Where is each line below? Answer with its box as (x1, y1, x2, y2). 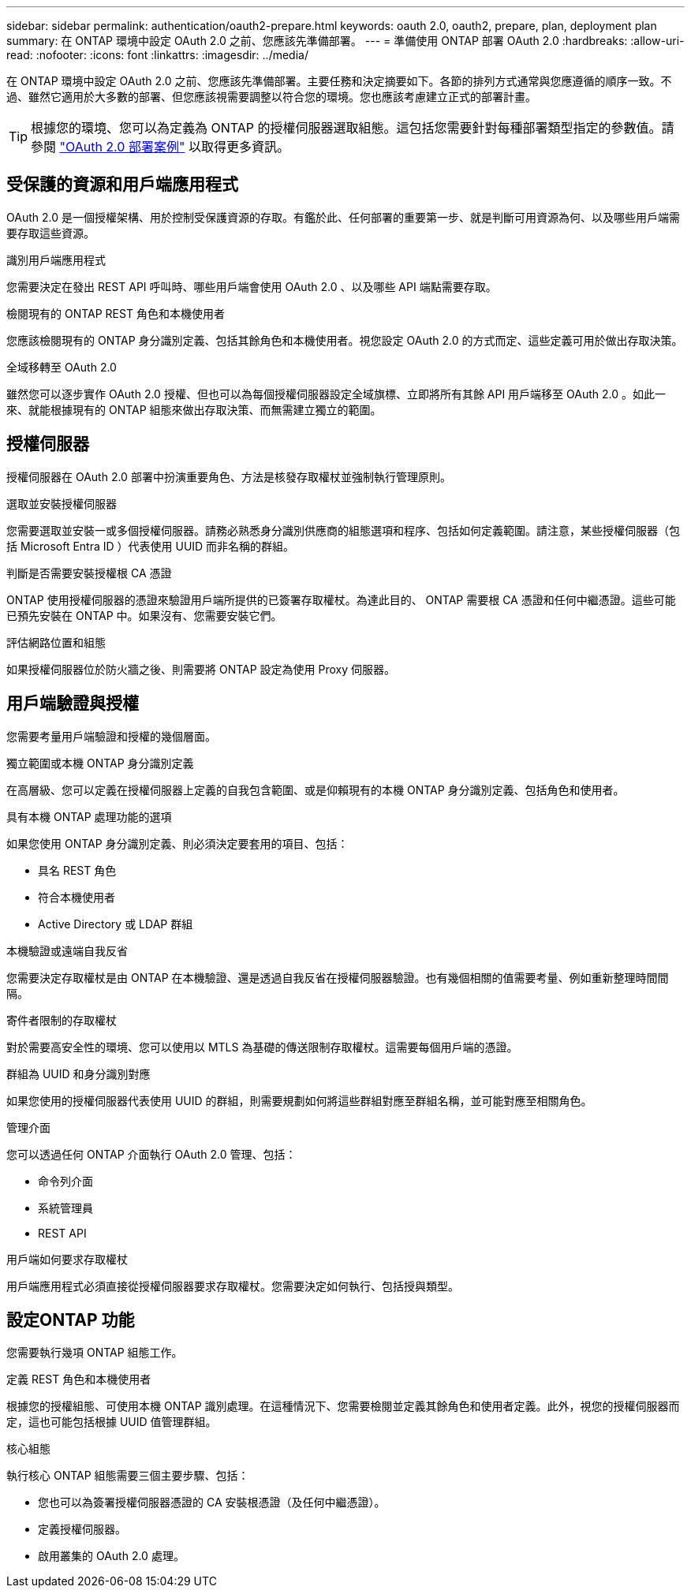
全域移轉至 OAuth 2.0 (6, 360, 117, 374)
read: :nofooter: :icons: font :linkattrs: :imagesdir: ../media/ (6, 48, 308, 62)
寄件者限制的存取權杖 (6, 1013, 117, 1027)
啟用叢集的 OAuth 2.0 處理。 (38, 1549, 185, 1563)
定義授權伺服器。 (38, 1522, 126, 1536)
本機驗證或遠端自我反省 (6, 943, 128, 958)
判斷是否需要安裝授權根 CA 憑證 (6, 566, 172, 580)
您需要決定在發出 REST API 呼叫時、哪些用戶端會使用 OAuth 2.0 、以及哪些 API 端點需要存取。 (6, 279, 497, 293)
